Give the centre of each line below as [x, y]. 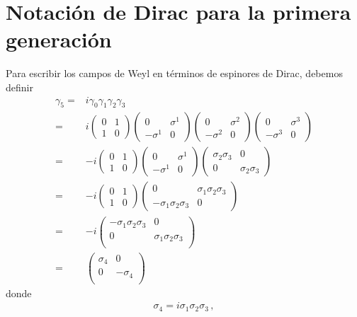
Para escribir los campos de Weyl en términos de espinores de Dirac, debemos [174, 73]
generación [59, 39]
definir [19, 87]
